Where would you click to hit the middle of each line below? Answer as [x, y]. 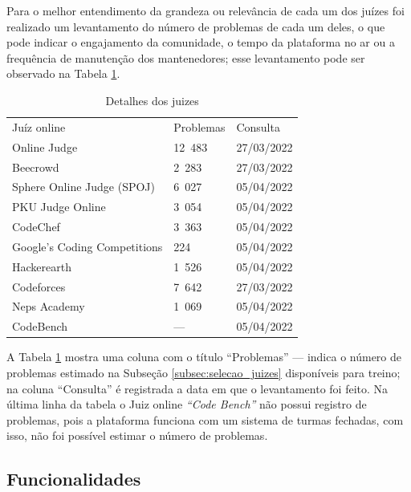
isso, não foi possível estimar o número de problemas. [137, 435]
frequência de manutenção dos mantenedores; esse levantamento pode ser [186, 57]
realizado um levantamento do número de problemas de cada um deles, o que [196, 26]
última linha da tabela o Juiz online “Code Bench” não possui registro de [187, 404]
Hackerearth [42, 266]
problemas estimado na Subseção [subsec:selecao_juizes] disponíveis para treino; [203, 372]
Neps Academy [49, 306]
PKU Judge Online [59, 207]
